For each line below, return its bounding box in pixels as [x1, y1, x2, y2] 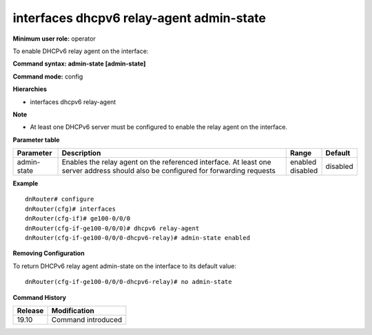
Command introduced [51, 314, 123, 324]
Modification [51, 305, 94, 315]
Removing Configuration [12, 249, 85, 258]
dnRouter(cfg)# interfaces [25, 205, 116, 213]
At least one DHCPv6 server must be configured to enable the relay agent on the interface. [30, 123, 288, 131]
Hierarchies [12, 85, 48, 93]
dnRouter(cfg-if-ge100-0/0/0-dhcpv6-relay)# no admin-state [25, 278, 232, 286]
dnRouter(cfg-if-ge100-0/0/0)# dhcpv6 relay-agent [25, 224, 200, 232]
